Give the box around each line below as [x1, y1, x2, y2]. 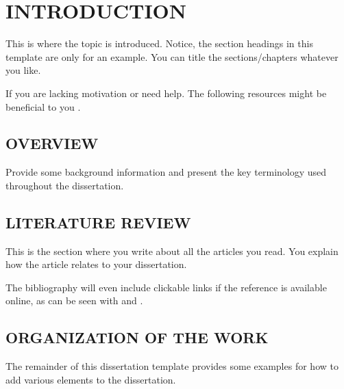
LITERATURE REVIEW [5, 211, 191, 232]
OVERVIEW [5, 133, 99, 154]
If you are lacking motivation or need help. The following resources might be [5, 85, 327, 100]
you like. [5, 63, 41, 77]
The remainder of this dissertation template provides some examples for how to [5, 359, 339, 373]
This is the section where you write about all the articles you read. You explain [5, 243, 339, 258]
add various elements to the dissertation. [5, 372, 176, 386]
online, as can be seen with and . [5, 293, 143, 308]
